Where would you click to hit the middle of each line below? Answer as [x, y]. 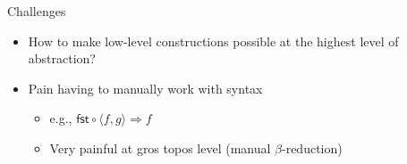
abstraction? [62, 58]
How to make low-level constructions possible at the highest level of [213, 41]
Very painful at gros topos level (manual [160, 148]
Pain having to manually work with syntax [145, 88]
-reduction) [312, 148]
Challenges [37, 11]
